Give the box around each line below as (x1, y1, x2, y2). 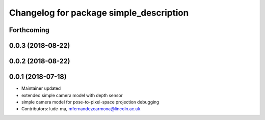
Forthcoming (9, 26, 50, 34)
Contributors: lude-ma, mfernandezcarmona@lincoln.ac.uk (21, 106, 141, 112)
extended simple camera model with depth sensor (21, 92, 123, 98)
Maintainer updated (21, 85, 61, 91)
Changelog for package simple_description (9, 7, 189, 18)
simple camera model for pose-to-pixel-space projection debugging (21, 99, 159, 105)
